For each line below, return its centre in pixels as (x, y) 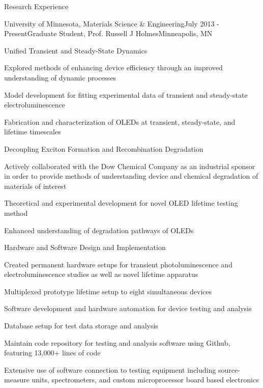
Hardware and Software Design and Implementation (85, 247)
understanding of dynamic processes (60, 77)
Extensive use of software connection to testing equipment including (110, 369)
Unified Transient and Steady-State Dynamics (76, 50)
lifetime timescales (33, 132)
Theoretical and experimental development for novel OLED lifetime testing (121, 203)
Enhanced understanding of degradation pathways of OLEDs (99, 230)
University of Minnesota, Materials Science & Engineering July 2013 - (112, 23)
